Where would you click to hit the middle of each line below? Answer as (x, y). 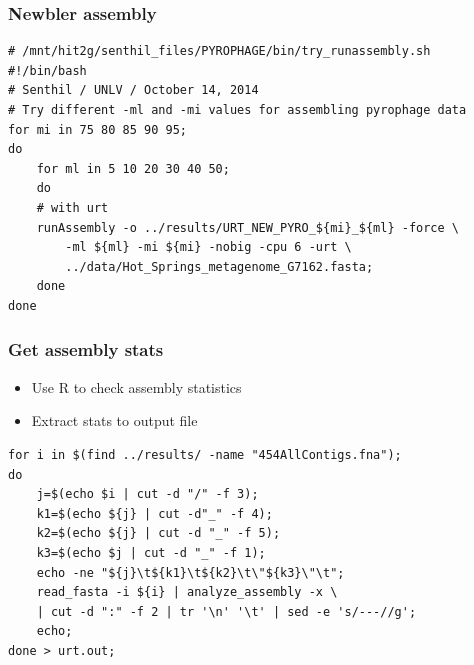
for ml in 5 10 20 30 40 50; (133, 168)
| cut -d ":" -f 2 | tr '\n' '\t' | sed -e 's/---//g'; (226, 611)
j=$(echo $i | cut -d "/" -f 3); (147, 494)
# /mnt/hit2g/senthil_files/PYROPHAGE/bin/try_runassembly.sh (219, 51)
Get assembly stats (86, 349)
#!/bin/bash (47, 70)
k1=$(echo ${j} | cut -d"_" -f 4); (154, 513)
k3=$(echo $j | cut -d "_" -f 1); (151, 552)
